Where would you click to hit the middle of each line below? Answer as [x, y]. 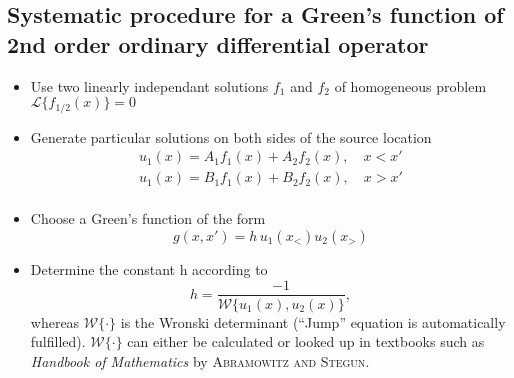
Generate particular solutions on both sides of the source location [231, 136]
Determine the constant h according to [149, 268]
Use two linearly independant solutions [149, 85]
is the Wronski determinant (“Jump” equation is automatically [313, 321]
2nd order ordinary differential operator [218, 43]
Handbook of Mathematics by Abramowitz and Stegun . [200, 360]
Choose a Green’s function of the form [148, 218]
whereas [55, 321]
